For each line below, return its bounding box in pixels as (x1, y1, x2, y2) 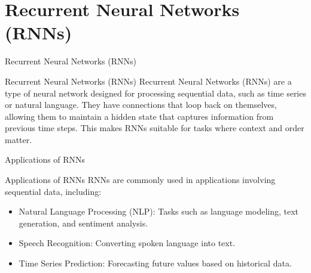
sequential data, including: (5, 185, 102, 197)
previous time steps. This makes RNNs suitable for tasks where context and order (5, 122, 304, 134)
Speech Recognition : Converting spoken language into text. (19, 237, 236, 249)
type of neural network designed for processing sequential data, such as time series (5, 86, 306, 99)
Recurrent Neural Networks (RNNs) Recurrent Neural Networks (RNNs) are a (5, 75, 292, 87)
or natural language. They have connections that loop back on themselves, (5, 98, 277, 111)
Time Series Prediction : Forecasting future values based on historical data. (19, 257, 292, 269)
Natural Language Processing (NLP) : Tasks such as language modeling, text (19, 205, 299, 218)
